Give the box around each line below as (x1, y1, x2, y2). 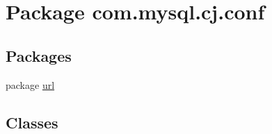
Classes (6, 111, 58, 133)
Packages (6, 44, 72, 66)
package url (6, 77, 55, 92)
